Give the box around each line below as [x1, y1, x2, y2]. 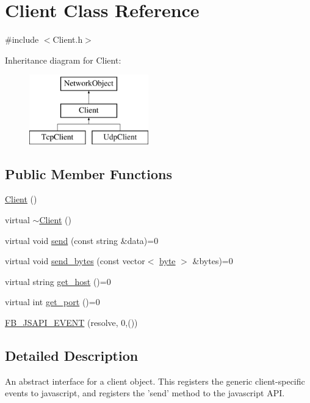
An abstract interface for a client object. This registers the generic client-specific [5, 374, 305, 387]
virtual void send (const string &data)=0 [5, 234, 159, 246]
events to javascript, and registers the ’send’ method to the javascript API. [5, 386, 285, 399]
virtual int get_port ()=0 [5, 295, 100, 308]
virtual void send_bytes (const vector [5, 254, 145, 267]
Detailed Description [5, 346, 139, 365]
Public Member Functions [5, 164, 172, 183]
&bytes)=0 [192, 254, 233, 267]
